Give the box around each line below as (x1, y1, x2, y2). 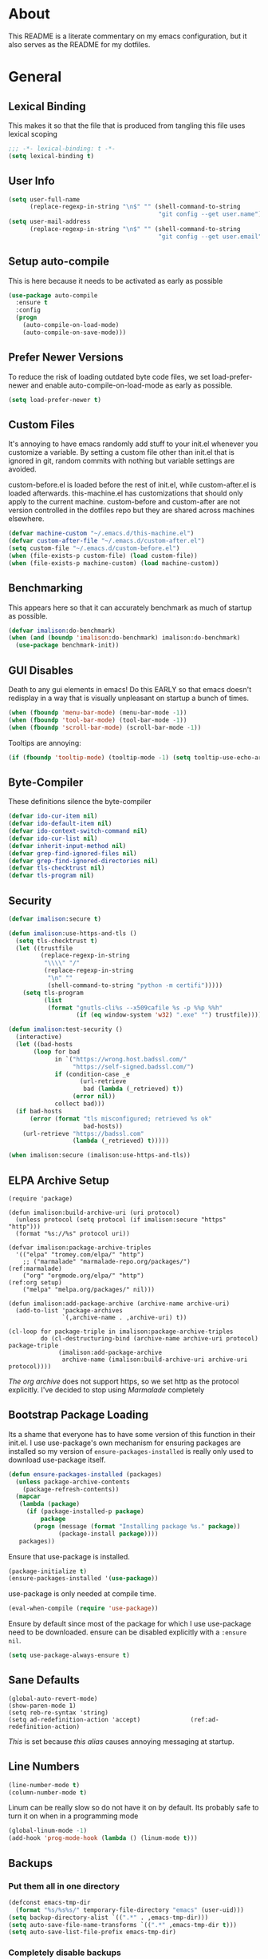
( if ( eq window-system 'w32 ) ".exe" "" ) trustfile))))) (76, 1011, 266, 1019)
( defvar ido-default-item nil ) (8, 820, 112, 828)
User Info (8, 174, 55, 188)
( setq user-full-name (8, 195, 81, 204)
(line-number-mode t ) (8, 1781, 81, 1789)
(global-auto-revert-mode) (8, 1694, 98, 1702)
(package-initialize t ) (8, 1567, 88, 1575)
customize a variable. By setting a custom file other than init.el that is (8, 448, 235, 457)
